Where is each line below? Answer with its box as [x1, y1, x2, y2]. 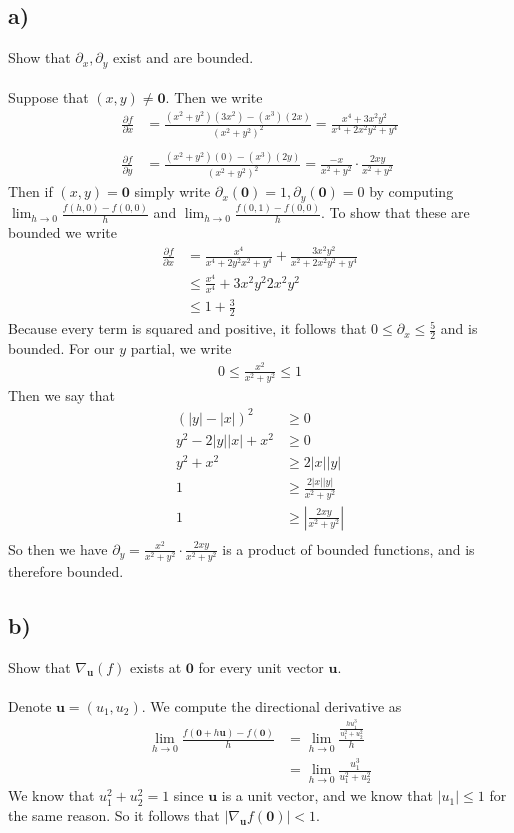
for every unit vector [198, 656, 324, 677]
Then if [8, 181, 53, 202]
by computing [369, 181, 454, 202]
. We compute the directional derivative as [141, 695, 402, 716]
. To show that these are [321, 202, 470, 223]
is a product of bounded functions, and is [222, 538, 475, 559]
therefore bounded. [8, 560, 124, 581]
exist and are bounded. [113, 47, 254, 68]
